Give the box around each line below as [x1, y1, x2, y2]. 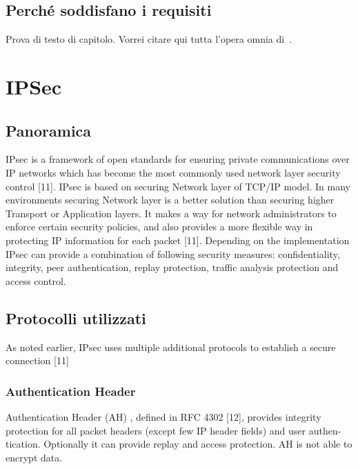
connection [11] [6, 353, 69, 368]
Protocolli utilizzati [6, 307, 146, 328]
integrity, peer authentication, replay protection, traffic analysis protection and [6, 260, 339, 275]
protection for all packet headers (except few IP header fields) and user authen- [6, 423, 341, 437]
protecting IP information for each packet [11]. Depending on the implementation [6, 232, 350, 247]
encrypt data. [6, 450, 63, 464]
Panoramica [6, 119, 92, 141]
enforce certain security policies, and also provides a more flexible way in [6, 219, 313, 234]
